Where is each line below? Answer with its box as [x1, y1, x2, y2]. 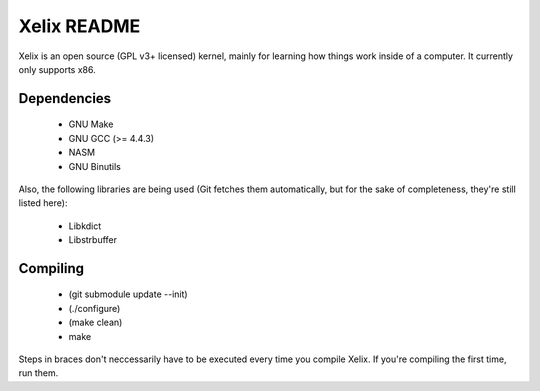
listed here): [18, 197, 68, 209]
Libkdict [68, 220, 102, 232]
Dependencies [18, 90, 112, 107]
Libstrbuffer [68, 234, 118, 246]
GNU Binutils [68, 160, 122, 172]
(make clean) [68, 316, 123, 329]
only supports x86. [18, 63, 96, 75]
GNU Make [68, 118, 114, 130]
